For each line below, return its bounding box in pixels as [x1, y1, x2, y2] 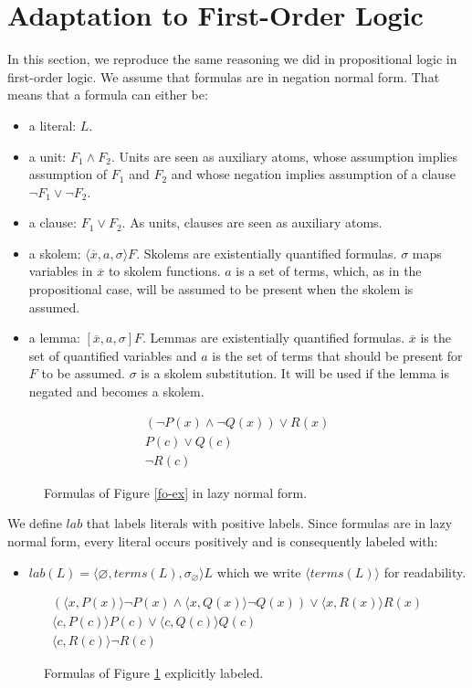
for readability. [383, 562, 467, 581]
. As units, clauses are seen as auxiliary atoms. [121, 213, 383, 232]
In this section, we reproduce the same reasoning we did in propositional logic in [7, 49, 457, 69]
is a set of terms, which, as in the [236, 261, 422, 280]
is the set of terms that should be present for [212, 345, 463, 365]
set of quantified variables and [28, 345, 197, 365]
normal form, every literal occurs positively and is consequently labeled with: [7, 531, 438, 550]
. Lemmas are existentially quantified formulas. [142, 328, 405, 347]
